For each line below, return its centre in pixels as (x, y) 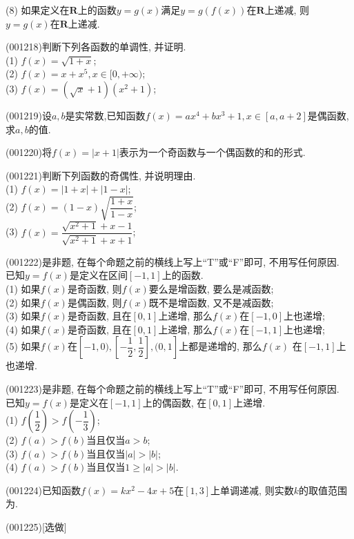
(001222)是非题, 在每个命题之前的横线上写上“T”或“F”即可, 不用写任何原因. (173, 261)
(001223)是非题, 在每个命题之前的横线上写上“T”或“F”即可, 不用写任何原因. (173, 388)
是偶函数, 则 (95, 302)
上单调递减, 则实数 (252, 490)
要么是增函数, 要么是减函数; (211, 288)
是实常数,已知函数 (105, 115)
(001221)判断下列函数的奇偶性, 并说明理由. (101, 175)
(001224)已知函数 (43, 490)
